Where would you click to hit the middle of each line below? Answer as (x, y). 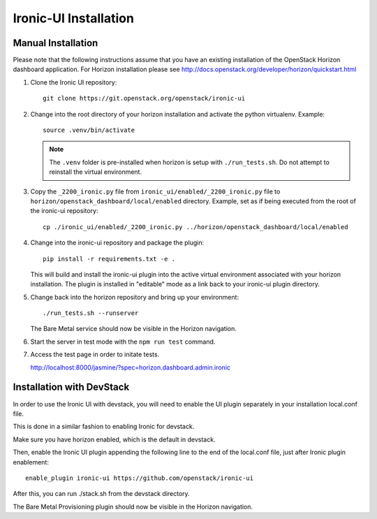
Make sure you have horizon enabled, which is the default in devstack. (114, 439)
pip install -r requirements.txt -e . (109, 259)
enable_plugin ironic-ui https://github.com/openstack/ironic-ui (140, 478)
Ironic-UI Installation (73, 18)
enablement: (31, 462)
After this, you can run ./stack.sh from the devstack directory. (101, 494)
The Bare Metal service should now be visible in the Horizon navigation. (134, 329)
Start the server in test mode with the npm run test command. (123, 342)
